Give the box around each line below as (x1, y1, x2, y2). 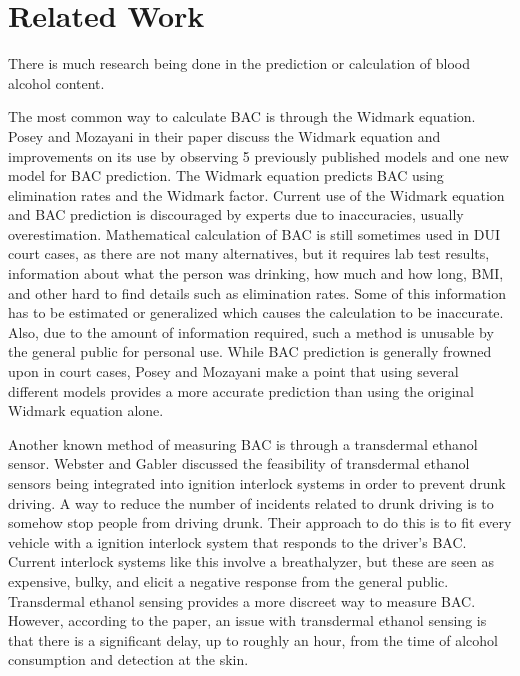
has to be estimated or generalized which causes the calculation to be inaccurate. (8, 302, 504, 323)
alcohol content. (8, 72, 105, 93)
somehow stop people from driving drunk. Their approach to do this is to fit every (8, 512, 512, 533)
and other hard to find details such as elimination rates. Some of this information (8, 282, 506, 303)
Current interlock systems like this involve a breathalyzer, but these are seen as (8, 551, 495, 572)
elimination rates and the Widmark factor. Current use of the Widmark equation (8, 184, 505, 205)
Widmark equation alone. (8, 400, 164, 421)
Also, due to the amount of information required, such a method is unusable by (8, 321, 494, 342)
